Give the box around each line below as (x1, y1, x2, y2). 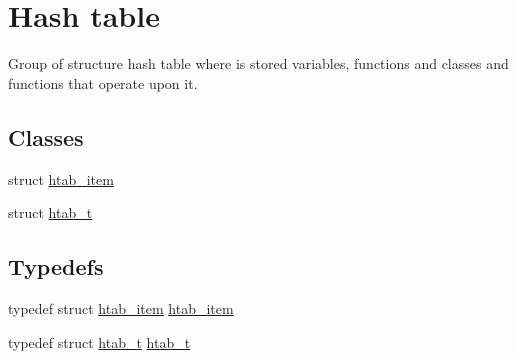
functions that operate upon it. (8, 72, 198, 93)
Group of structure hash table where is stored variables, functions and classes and (8, 53, 509, 74)
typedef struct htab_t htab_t (8, 331, 191, 352)
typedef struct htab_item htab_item (8, 297, 234, 318)
